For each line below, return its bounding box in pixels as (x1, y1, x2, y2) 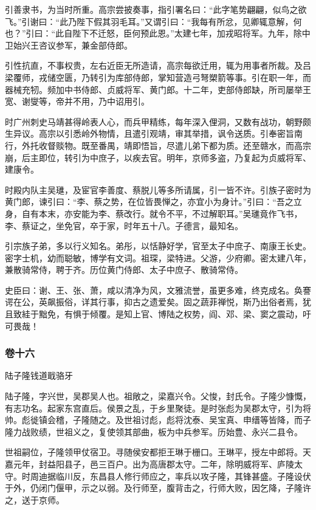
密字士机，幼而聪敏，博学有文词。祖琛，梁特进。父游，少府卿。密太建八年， (5, 251, 311, 264)
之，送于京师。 (5, 493, 64, 506)
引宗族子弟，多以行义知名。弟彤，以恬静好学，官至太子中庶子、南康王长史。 (5, 239, 311, 252)
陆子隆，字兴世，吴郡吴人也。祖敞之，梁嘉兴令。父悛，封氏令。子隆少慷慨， (5, 390, 311, 402)
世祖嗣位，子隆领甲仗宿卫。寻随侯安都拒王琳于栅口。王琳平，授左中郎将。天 (5, 446, 311, 458)
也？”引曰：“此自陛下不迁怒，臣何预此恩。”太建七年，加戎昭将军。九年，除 (5, 27, 302, 40)
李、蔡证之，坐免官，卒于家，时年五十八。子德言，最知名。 (5, 219, 243, 232)
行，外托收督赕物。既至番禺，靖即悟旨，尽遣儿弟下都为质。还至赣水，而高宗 (5, 139, 311, 151)
